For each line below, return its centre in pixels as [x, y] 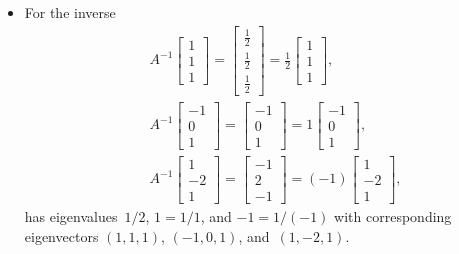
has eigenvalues [71, 216]
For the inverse [70, 12]
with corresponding [393, 216]
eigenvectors [61, 235]
